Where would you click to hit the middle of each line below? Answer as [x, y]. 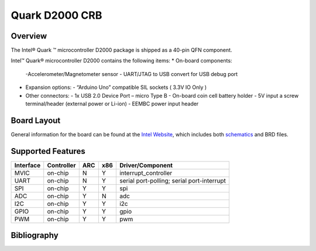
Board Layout [36, 120]
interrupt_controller [146, 173]
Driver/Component [146, 165]
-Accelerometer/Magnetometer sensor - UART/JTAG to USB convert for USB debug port [132, 74]
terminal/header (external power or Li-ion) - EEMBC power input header [112, 104]
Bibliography [35, 235]
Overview [29, 36]
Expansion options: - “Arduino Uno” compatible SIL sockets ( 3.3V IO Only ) [116, 87]
